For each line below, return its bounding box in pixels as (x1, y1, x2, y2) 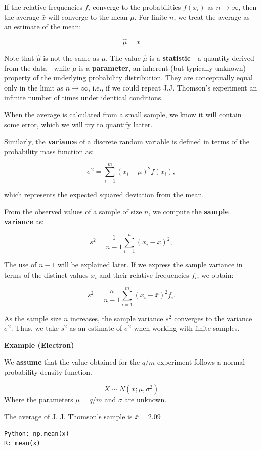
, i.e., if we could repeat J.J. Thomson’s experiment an (88, 82, 257, 93)
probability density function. (4, 367, 93, 377)
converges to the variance (174, 312, 252, 323)
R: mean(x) (4, 440, 40, 447)
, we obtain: (197, 269, 234, 280)
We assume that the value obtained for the (4, 356, 140, 367)
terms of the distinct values (4, 269, 89, 280)
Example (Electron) (4, 339, 74, 350)
